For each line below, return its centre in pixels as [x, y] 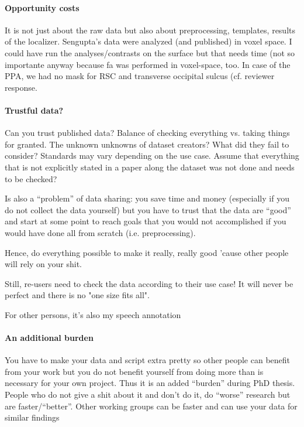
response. [21, 87]
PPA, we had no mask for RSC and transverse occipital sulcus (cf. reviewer [140, 76]
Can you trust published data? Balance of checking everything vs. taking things [147, 133]
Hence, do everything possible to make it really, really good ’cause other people [147, 252]
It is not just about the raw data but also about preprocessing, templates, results [150, 30]
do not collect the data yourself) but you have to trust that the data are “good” [148, 209]
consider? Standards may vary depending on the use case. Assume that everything [152, 156]
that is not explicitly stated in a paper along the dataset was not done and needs [150, 167]
